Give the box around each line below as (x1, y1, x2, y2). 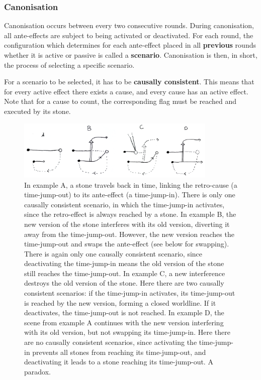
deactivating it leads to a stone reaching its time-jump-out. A (24, 356, 213, 367)
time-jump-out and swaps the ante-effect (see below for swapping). (24, 238, 229, 249)
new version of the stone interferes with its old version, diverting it (24, 218, 230, 229)
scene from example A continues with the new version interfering (24, 317, 224, 327)
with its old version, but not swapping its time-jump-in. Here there (24, 327, 230, 337)
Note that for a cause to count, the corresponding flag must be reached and (4, 96, 236, 106)
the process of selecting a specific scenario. (4, 59, 135, 70)
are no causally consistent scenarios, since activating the (24, 337, 197, 347)
